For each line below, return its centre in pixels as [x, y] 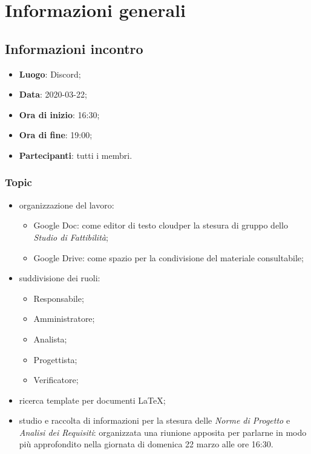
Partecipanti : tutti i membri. [76, 155]
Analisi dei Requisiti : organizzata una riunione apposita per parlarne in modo [163, 432]
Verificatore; [56, 380]
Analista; [50, 339]
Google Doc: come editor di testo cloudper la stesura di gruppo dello [161, 225]
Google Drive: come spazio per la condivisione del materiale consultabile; [169, 257]
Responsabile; [59, 298]
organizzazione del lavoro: [67, 205]
